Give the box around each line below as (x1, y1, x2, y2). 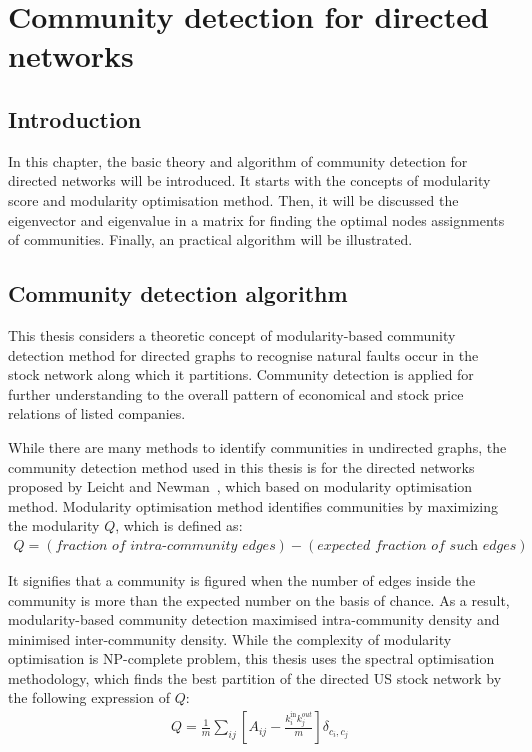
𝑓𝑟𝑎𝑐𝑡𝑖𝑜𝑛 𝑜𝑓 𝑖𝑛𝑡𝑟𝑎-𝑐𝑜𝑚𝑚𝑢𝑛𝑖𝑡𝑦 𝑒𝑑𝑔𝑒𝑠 (55, 538, 276, 553)
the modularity (8, 515, 100, 536)
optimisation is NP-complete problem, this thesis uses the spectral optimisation (8, 648, 495, 669)
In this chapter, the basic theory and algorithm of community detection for (8, 150, 468, 171)
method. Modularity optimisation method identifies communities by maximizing (8, 495, 498, 516)
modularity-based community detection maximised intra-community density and (8, 609, 500, 630)
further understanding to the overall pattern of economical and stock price (8, 383, 464, 404)
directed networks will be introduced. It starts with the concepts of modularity (8, 170, 491, 191)
